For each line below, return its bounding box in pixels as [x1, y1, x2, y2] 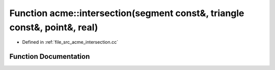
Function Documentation [9, 52, 90, 61]
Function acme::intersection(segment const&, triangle [9, 8, 244, 19]
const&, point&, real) [9, 22, 98, 33]
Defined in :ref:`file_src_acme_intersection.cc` [22, 39, 119, 45]
